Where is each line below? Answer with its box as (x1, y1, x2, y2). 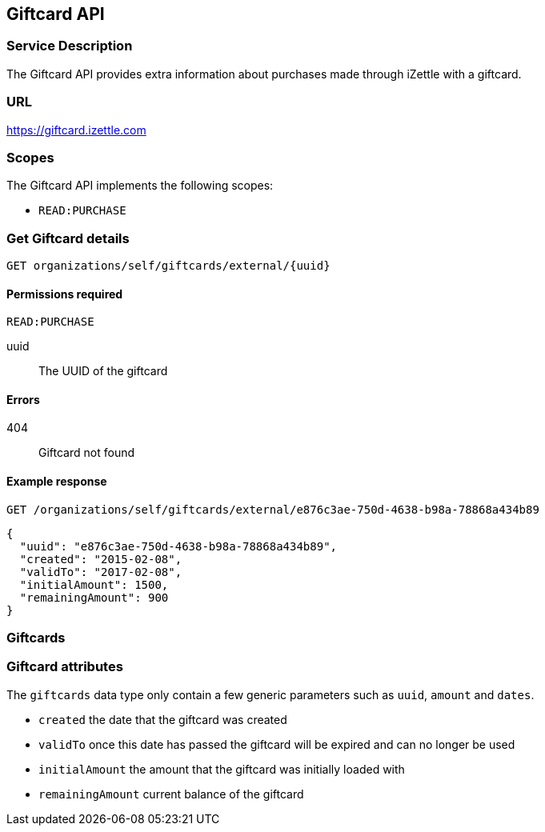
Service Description (6, 38, 133, 54)
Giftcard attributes (6, 658, 123, 675)
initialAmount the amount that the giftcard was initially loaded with (38, 762, 405, 776)
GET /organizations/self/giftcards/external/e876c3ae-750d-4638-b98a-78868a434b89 (6, 502, 539, 516)
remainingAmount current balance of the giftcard (38, 786, 304, 801)
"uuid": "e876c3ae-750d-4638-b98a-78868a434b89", (19, 539, 338, 553)
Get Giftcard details (6, 230, 130, 246)
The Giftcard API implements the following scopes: (6, 178, 274, 193)
